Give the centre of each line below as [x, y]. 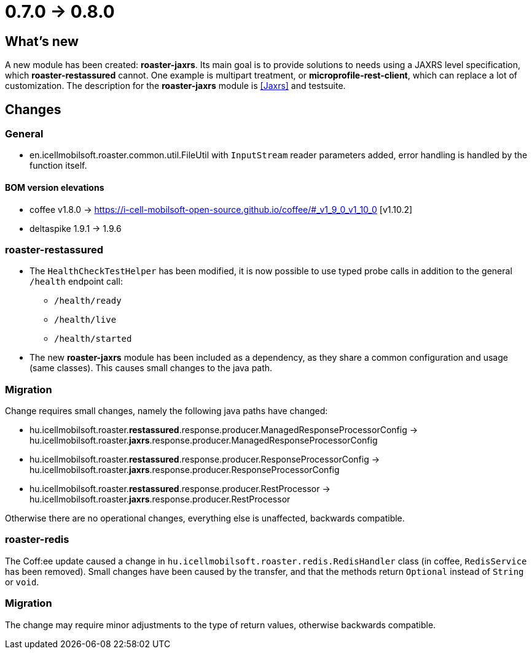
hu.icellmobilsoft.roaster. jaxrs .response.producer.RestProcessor [160, 499]
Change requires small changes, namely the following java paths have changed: [166, 411]
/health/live [85, 320]
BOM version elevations [55, 187]
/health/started [93, 339]
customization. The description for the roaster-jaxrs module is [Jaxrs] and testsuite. [175, 86]
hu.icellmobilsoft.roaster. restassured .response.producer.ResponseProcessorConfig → [205, 460]
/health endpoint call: [76, 282]
